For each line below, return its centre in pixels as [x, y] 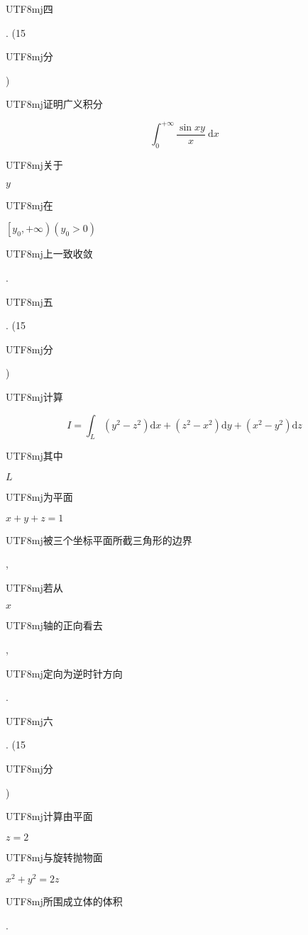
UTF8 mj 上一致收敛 [49, 254]
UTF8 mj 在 [29, 205]
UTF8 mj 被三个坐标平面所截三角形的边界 [99, 540]
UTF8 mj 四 [29, 9]
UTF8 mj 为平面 [39, 497]
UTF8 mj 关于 [34, 165]
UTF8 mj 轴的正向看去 [54, 625]
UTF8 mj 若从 [34, 587]
